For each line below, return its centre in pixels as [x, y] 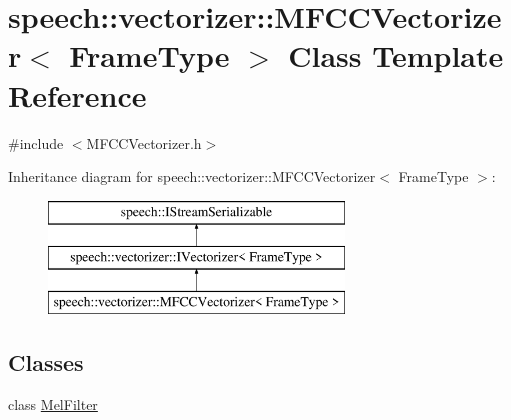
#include [36, 142]
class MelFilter [53, 403]
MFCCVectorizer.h [144, 142]
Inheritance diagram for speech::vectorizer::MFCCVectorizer [192, 176]
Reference [77, 94]
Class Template [396, 55]
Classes [46, 362]
